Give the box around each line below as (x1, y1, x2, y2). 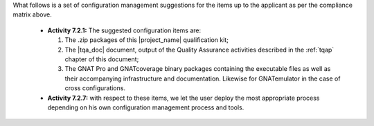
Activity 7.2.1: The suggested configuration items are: (47, 26, 202, 34)
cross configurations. (64, 84, 126, 92)
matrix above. (12, 10, 52, 19)
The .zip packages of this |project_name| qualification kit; (64, 36, 229, 44)
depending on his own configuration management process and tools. (47, 103, 244, 112)
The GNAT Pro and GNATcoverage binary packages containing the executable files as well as (64, 65, 331, 73)
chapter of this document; (64, 55, 139, 63)
